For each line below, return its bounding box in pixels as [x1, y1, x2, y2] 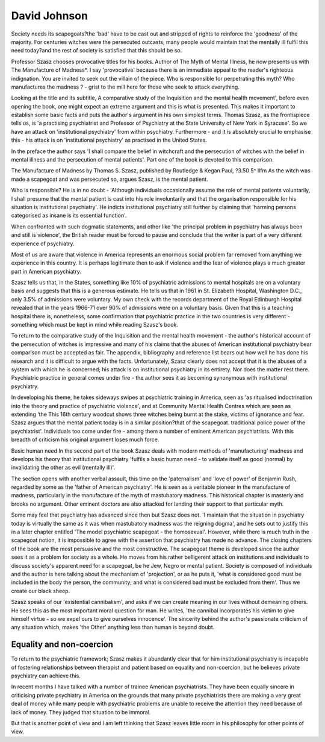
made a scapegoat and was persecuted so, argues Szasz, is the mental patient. [11, 175, 208, 183]
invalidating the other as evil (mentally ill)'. [11, 464, 116, 471]
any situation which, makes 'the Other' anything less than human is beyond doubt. [11, 624, 215, 631]
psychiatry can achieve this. [11, 672, 81, 679]
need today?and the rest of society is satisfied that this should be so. [11, 47, 182, 54]
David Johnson [11, 9, 88, 22]
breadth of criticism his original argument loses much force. [11, 436, 159, 443]
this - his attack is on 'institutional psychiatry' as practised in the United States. [11, 136, 208, 144]
